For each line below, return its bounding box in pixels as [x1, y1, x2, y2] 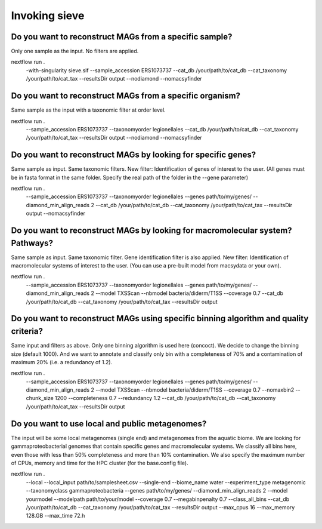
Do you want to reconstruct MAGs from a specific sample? [11, 32, 233, 42]
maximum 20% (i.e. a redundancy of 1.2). [11, 358, 113, 365]
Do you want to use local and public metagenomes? [11, 419, 207, 429]
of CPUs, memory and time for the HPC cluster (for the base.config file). [11, 459, 188, 466]
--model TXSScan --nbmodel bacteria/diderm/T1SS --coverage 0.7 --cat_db [95, 290, 283, 297]
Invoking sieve [11, 9, 85, 22]
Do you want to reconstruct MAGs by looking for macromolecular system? [11, 225, 292, 235]
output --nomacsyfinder [26, 210, 86, 217]
